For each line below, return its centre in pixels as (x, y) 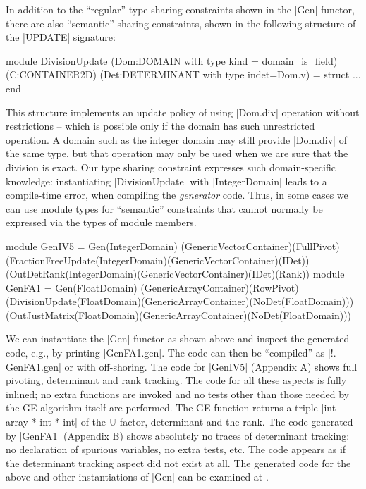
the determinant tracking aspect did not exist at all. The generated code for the (178, 463)
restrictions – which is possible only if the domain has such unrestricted (160, 126)
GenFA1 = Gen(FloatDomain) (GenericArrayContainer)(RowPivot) (152, 287)
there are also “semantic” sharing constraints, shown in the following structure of (181, 23)
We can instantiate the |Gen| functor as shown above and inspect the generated (178, 339)
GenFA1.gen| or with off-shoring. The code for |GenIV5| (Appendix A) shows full (182, 366)
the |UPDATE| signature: (61, 37)
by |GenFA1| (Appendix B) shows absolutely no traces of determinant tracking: (178, 435)
